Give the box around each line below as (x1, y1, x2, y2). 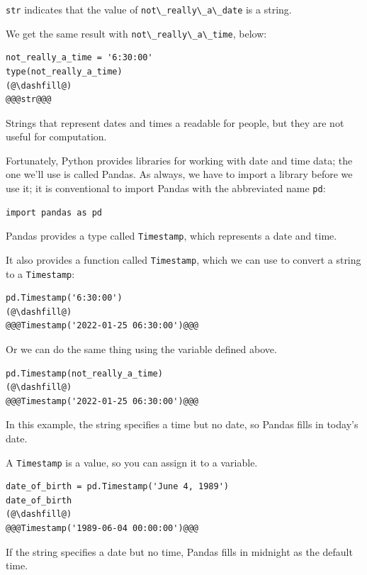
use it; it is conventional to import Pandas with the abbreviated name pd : (6, 181, 326, 196)
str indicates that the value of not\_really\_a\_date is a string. (6, 2, 292, 16)
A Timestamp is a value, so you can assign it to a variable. (6, 454, 258, 469)
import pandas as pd (6, 207, 103, 218)
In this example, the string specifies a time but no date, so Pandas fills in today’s (6, 417, 358, 432)
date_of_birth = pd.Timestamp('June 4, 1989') (6, 481, 229, 492)
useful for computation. (6, 129, 107, 144)
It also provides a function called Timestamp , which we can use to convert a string (6, 252, 361, 267)
